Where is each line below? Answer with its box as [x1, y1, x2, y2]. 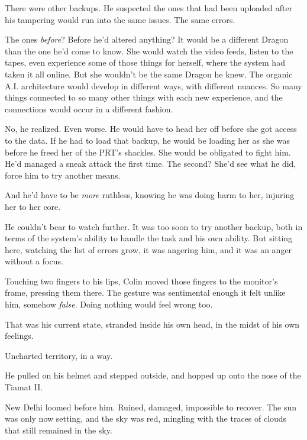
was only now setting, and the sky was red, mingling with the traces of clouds [5, 412, 287, 425]
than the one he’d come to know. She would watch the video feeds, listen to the [5, 44, 293, 57]
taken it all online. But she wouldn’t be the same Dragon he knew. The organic [5, 67, 293, 80]
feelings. [5, 329, 34, 342]
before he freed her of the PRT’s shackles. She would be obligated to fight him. [5, 145, 291, 158]
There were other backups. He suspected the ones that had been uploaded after [5, 2, 293, 14]
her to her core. [5, 200, 61, 212]
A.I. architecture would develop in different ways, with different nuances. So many [5, 79, 302, 92]
